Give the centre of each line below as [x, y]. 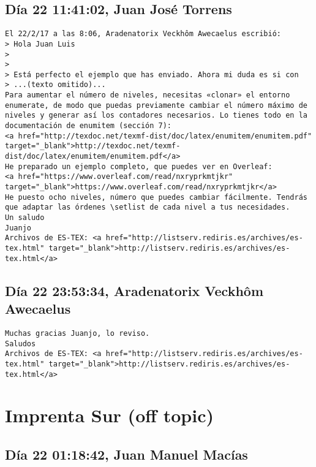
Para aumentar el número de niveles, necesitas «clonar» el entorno [148, 95]
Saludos [21, 344]
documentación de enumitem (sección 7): [88, 126]
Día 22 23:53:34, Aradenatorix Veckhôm [134, 290]
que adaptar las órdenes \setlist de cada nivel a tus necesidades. [148, 207]
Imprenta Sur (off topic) [110, 415]
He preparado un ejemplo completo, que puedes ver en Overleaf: [139, 166]
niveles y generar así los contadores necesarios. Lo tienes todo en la [156, 116]
